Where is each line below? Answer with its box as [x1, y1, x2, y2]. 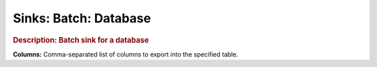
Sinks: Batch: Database [13, 10, 151, 26]
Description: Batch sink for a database [13, 35, 149, 45]
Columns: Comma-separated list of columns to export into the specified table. [13, 50, 239, 59]
